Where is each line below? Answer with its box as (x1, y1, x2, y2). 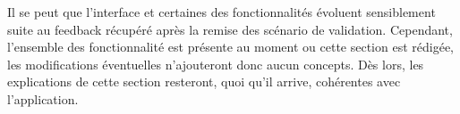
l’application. (7, 89, 79, 108)
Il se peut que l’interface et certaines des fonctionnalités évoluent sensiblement (7, 3, 436, 20)
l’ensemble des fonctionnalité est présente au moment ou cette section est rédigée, (7, 37, 454, 56)
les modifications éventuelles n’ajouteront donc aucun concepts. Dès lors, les (7, 54, 424, 73)
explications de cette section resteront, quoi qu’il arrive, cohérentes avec (7, 72, 401, 91)
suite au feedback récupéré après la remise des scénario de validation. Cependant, (7, 20, 453, 38)
